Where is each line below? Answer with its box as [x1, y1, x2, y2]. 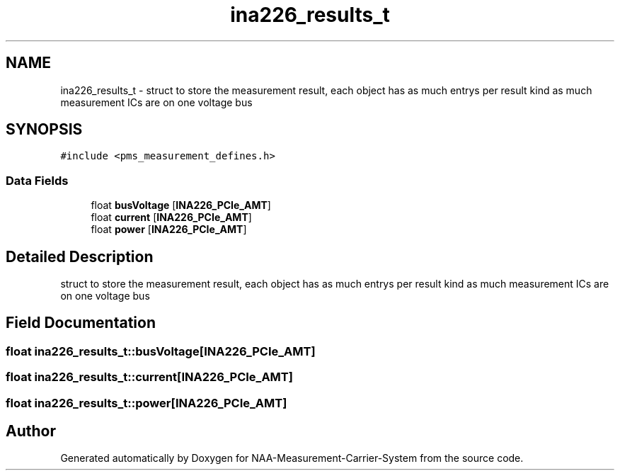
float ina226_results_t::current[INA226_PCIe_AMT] [6, 370, 293, 385]
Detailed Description [6, 247, 154, 266]
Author [6, 422, 56, 441]
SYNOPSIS [6, 120, 83, 139]
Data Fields [6, 173, 69, 188]
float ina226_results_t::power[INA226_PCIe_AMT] [6, 395, 287, 410]
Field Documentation [6, 314, 156, 332]
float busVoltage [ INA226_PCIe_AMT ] [91, 199, 271, 212]
